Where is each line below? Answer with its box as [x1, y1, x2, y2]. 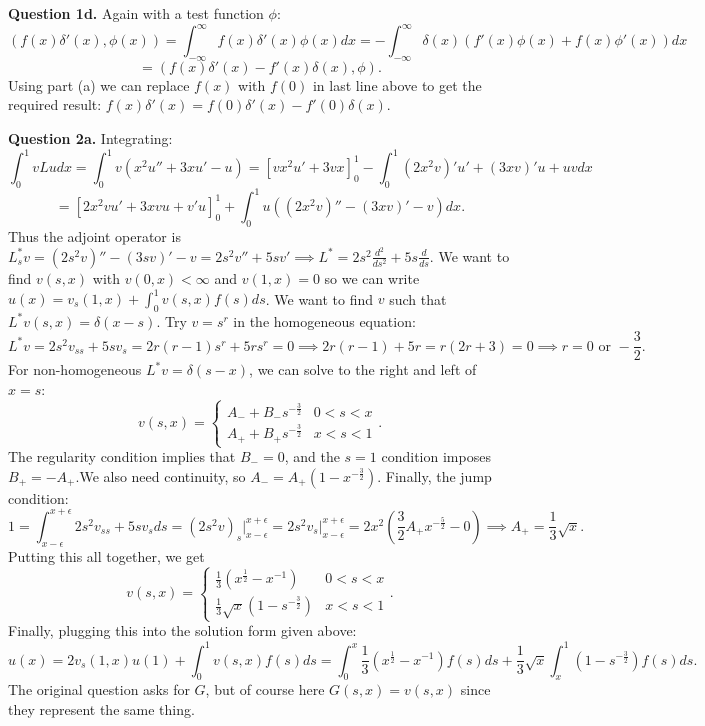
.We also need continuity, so [75, 465, 246, 486]
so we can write [324, 267, 420, 288]
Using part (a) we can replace [8, 74, 190, 95]
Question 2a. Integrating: [8, 128, 173, 149]
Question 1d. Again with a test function [8, 3, 264, 23]
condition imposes [381, 446, 491, 467]
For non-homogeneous [8, 359, 142, 380]
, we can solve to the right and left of [249, 359, 477, 380]
